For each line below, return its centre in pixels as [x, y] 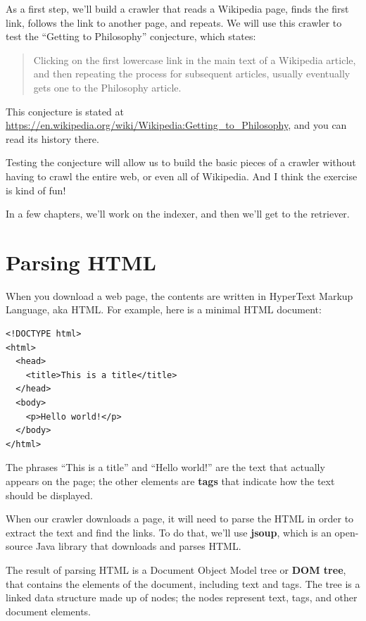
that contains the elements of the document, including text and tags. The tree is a [183, 583]
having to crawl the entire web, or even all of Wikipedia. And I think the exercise [182, 176]
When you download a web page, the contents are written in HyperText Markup [179, 295]
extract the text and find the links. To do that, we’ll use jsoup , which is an [169, 532]
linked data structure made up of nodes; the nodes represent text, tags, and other [182, 597]
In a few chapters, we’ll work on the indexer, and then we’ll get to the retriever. [178, 214]
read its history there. [52, 138]
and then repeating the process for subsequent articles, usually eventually [192, 74]
